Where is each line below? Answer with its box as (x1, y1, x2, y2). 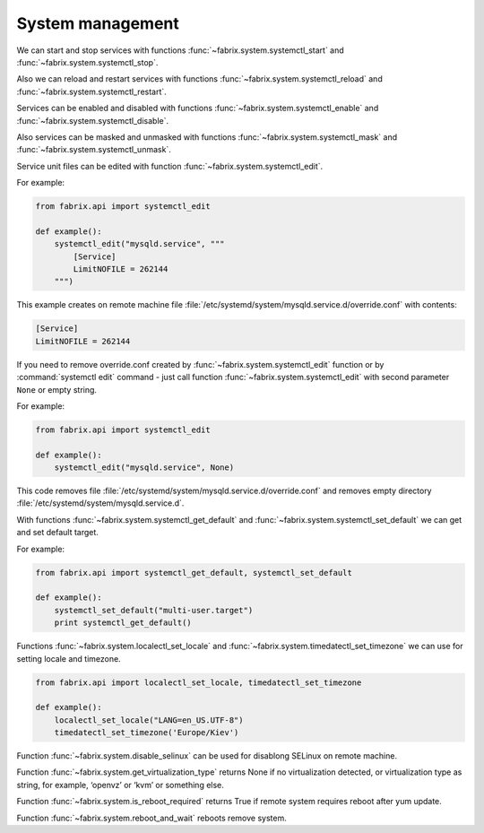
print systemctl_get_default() (54, 618, 192, 628)
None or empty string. (16, 384, 98, 395)
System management (16, 13, 179, 33)
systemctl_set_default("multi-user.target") (54, 605, 254, 615)
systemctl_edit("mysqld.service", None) (54, 463, 235, 473)
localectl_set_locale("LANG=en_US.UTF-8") (54, 715, 244, 725)
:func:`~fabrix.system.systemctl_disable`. (16, 115, 169, 126)
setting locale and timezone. (16, 653, 121, 664)
